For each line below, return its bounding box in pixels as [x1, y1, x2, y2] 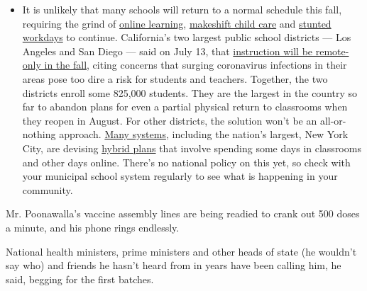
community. [22, 182, 73, 197]
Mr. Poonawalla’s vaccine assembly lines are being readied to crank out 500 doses [6, 206, 360, 221]
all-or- [319, 113, 346, 127]
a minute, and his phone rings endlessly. [6, 219, 180, 234]
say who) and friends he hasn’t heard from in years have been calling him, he [6, 258, 341, 273]
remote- [315, 43, 349, 58]
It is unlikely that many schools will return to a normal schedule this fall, [22, 2, 342, 16]
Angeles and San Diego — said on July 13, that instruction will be [22, 43, 313, 58]
